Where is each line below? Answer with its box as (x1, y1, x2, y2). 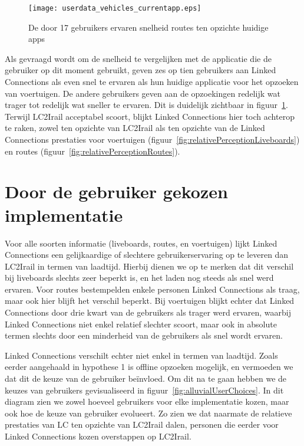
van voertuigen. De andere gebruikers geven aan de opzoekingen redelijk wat (5, 87, 280, 99)
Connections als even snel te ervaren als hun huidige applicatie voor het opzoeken (5, 76, 299, 88)
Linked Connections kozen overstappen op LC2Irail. (5, 430, 191, 442)
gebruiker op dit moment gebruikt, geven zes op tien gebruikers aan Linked (5, 64, 276, 76)
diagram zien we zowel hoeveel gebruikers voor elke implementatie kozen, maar (5, 395, 289, 408)
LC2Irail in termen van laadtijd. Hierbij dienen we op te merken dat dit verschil (5, 260, 294, 272)
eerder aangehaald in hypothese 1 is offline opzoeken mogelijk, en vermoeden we (5, 360, 293, 373)
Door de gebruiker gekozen (5, 179, 228, 204)
